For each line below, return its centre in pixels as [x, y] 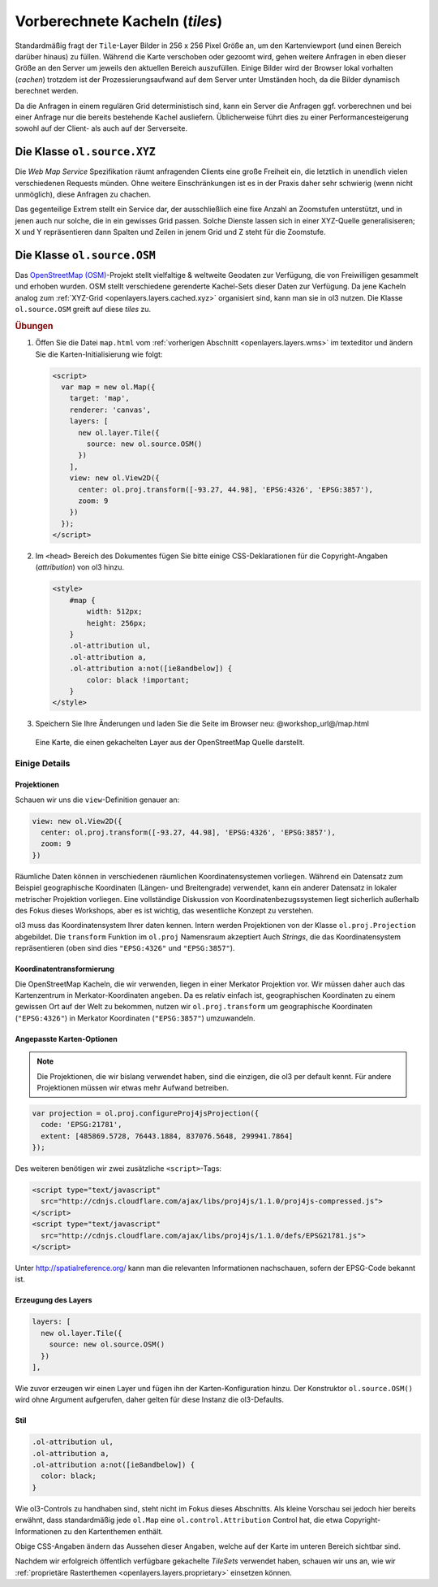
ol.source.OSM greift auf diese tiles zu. [83, 310]
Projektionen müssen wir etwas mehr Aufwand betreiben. [133, 1087]
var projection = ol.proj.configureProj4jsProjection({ [146, 1113]
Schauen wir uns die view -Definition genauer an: [97, 800]
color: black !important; [138, 680]
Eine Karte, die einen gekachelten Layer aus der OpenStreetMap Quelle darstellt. [170, 742]
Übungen [34, 326]
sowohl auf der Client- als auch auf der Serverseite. [101, 128]
